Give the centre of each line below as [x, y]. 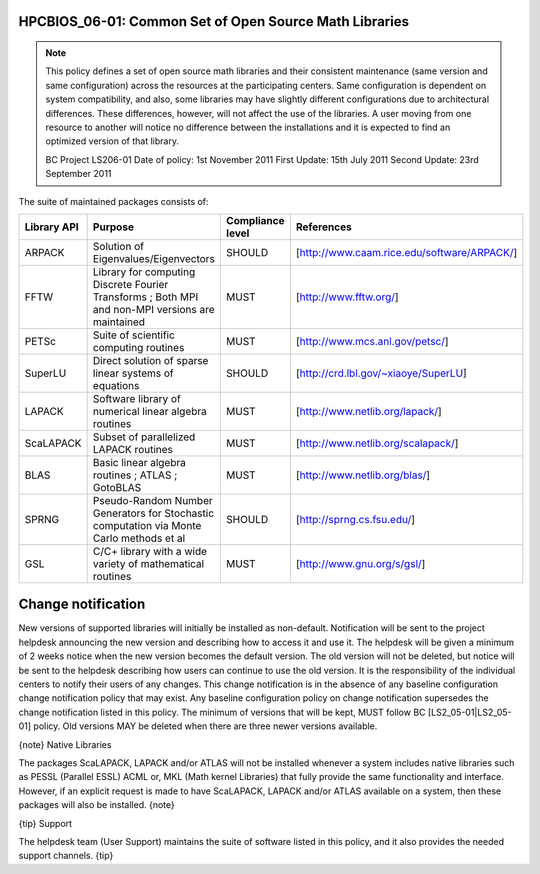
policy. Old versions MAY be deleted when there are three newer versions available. [205, 726]
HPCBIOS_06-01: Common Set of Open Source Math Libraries [214, 21]
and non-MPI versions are [153, 309]
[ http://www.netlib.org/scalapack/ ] [377, 443]
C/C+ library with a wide [150, 551]
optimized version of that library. [112, 141]
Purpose [113, 227]
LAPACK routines [133, 449]
